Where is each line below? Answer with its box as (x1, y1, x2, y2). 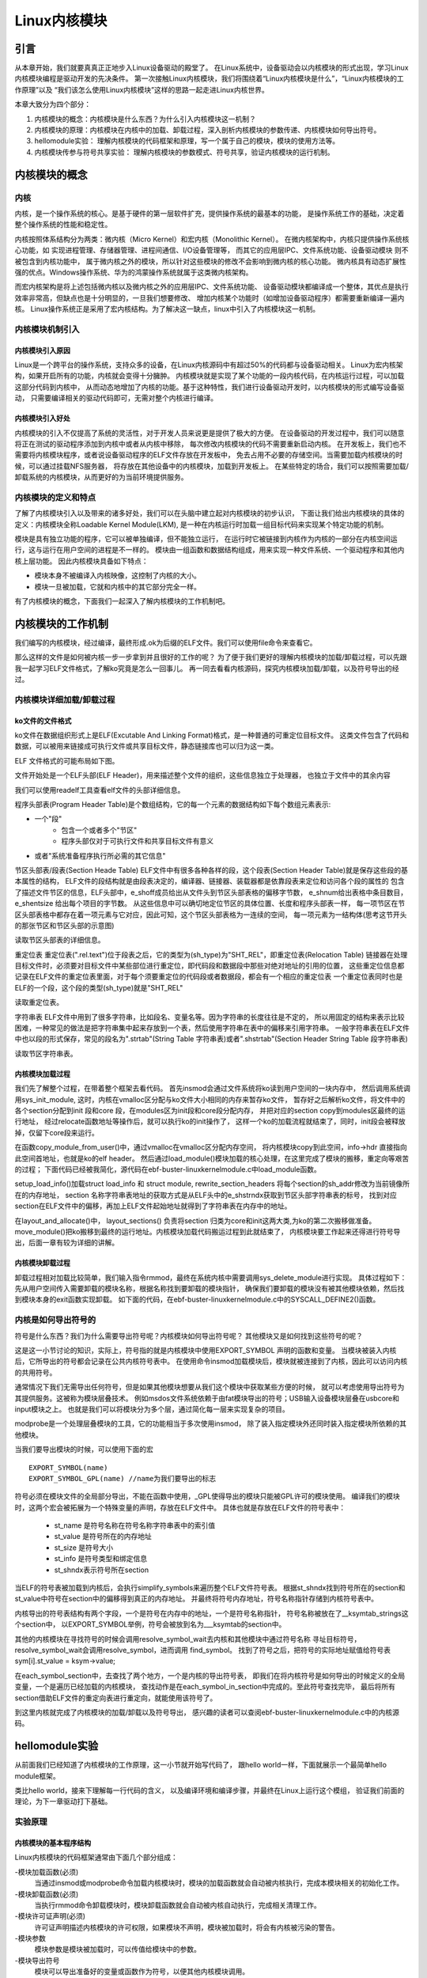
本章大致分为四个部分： (14, 100, 91, 109)
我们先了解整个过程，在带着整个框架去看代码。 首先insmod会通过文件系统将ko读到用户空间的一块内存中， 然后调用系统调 (14, 1084, 410, 1093)
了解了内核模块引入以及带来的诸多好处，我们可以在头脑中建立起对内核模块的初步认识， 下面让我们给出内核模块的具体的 (14, 509, 405, 518)
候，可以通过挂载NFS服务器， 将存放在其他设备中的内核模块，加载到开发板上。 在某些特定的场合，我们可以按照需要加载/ (14, 461, 409, 471)
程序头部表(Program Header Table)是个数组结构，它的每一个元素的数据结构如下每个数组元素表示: (14, 800, 331, 809)
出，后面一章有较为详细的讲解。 (14, 1238, 119, 1248)
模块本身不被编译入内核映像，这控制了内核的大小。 (34, 570, 201, 581)
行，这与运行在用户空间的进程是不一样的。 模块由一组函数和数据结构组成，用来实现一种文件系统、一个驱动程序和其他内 (14, 545, 405, 555)
